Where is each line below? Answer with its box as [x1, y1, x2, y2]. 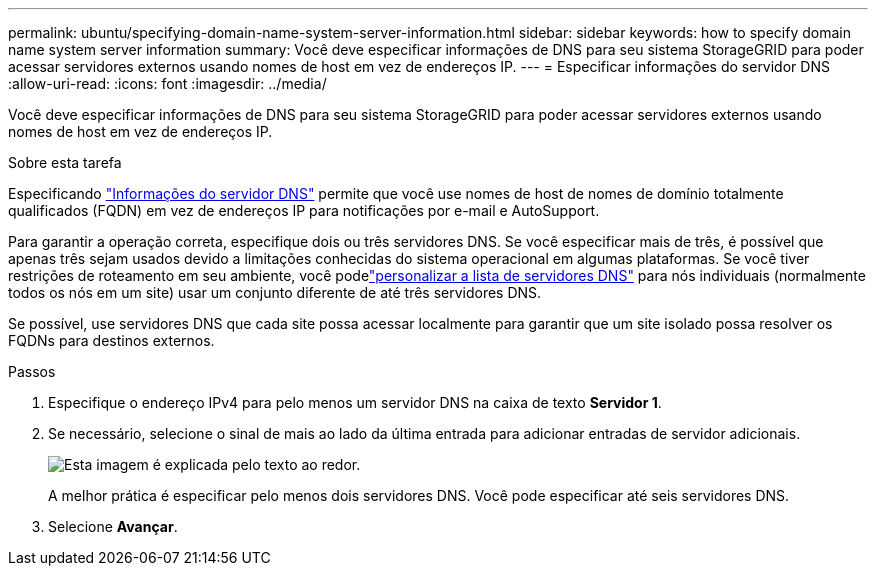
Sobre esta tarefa [8, 154, 122, 171]
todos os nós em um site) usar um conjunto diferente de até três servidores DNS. [8, 284, 542, 301]
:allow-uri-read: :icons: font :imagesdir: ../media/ [8, 75, 327, 92]
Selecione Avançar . [48, 518, 178, 535]
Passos [8, 363, 56, 380]
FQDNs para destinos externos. [8, 332, 215, 349]
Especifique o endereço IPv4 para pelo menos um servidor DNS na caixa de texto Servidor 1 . [48, 394, 662, 411]
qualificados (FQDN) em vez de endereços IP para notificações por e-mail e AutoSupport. [8, 202, 600, 219]
